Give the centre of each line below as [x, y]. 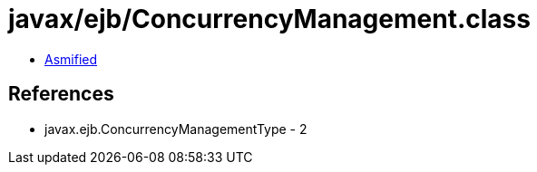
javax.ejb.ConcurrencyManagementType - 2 [176, 129]
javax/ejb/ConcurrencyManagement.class [269, 19]
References [61, 94]
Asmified [71, 59]
